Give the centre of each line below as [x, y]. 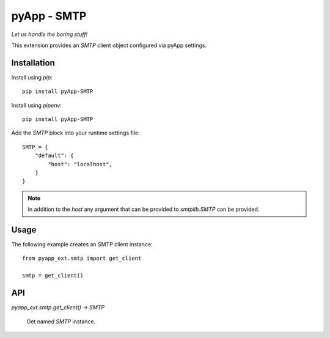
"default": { [54, 156]
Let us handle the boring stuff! [50, 34]
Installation [33, 63]
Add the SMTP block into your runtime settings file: [75, 133]
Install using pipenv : [37, 105]
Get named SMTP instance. [61, 321]
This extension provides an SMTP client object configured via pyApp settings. [109, 45]
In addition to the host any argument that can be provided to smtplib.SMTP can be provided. [144, 209]
